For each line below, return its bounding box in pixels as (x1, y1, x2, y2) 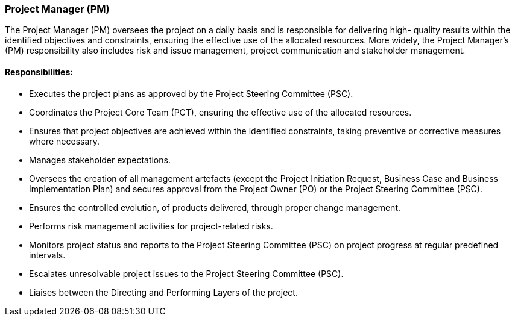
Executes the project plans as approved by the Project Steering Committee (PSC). (29, 88, 353, 99)
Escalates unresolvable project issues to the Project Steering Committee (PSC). (29, 268, 344, 279)
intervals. (29, 249, 66, 260)
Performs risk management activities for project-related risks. (29, 220, 273, 231)
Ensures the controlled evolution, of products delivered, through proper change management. (29, 202, 401, 213)
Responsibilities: (5, 66, 73, 77)
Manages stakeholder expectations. (29, 154, 171, 165)
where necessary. (29, 136, 100, 146)
